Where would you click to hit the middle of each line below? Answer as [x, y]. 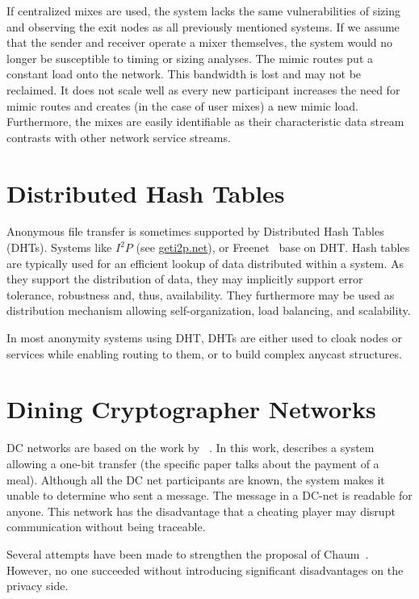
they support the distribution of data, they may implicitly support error [185, 279]
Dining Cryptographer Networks [191, 409]
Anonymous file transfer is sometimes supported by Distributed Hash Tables [195, 231]
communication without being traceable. [106, 527]
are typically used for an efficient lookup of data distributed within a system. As [205, 263]
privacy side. [38, 586]
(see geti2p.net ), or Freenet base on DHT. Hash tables [273, 247]
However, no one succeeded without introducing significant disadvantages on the [205, 570]
